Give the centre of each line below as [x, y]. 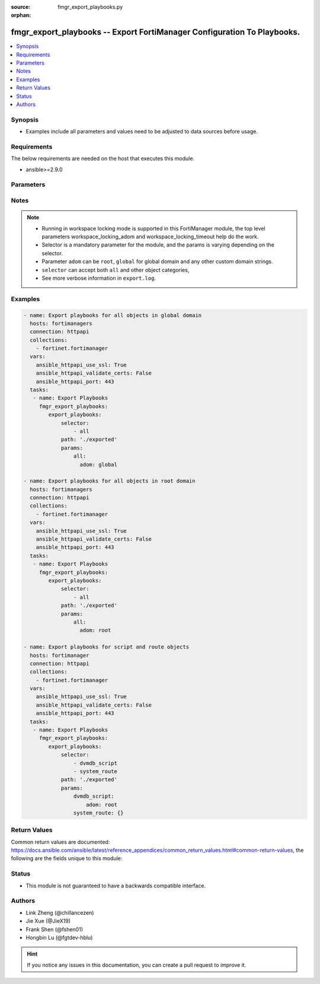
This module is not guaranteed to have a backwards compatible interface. [116, 886]
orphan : [21, 15]
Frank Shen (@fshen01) [54, 929]
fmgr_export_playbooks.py [90, 7]
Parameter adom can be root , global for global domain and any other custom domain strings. [157, 261]
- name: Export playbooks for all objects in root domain [109, 481]
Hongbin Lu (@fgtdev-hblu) [59, 937]
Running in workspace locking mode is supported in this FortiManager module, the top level [154, 228]
